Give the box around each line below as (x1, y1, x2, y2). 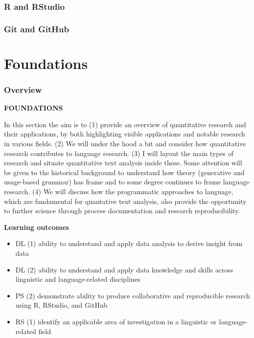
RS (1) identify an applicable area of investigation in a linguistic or (15, 316, 217, 326)
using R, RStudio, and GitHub (15, 300, 108, 310)
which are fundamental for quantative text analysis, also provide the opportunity (4, 196, 247, 206)
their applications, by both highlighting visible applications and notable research (4, 129, 245, 139)
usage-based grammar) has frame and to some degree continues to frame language (4, 177, 250, 187)
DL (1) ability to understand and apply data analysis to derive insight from (15, 238, 243, 248)
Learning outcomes (4, 222, 69, 232)
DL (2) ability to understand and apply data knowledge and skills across (15, 264, 233, 274)
